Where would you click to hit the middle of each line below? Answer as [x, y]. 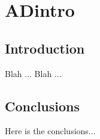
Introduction [45, 48]
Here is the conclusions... [50, 131]
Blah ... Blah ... [33, 73]
